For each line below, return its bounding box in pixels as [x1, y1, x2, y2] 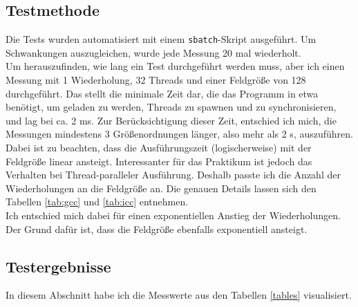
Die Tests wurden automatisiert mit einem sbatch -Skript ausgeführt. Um [6, 32, 317, 46]
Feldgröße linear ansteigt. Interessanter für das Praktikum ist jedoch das [6, 153, 312, 168]
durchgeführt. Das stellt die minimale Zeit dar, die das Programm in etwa [6, 86, 319, 100]
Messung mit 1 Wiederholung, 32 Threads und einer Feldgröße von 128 [6, 73, 306, 87]
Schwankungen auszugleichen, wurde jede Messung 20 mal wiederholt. [6, 45, 301, 59]
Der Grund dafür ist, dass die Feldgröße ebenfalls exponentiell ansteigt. [6, 221, 308, 236]
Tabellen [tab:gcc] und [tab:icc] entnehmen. [6, 194, 189, 209]
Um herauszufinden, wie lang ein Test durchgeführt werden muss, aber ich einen [6, 59, 345, 73]
